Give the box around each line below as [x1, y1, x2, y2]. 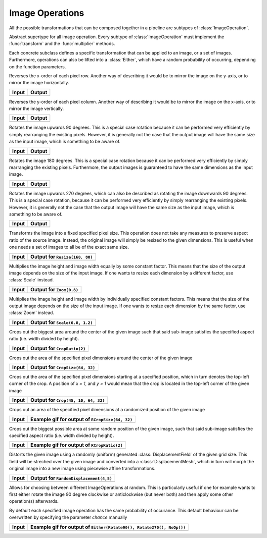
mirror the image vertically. [9, 106, 64, 111]
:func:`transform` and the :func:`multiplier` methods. [9, 41, 116, 47]
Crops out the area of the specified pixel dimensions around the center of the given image [9, 355, 193, 361]
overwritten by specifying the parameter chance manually [9, 514, 128, 520]
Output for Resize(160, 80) [30, 253, 93, 260]
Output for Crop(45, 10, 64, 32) [30, 397, 105, 404]
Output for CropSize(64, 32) [30, 364, 95, 371]
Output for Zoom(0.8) [30, 286, 79, 293]
